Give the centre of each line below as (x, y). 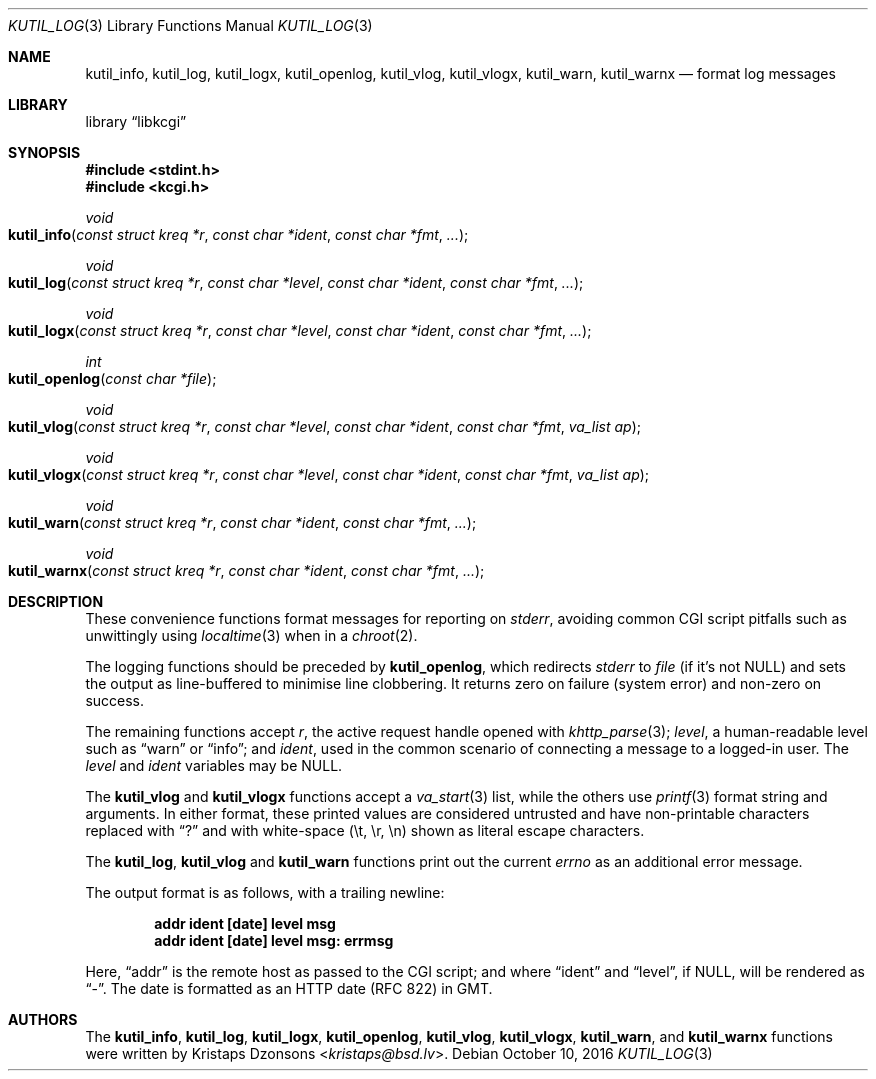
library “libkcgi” (136, 121)
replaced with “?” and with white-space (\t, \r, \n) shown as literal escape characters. (365, 830)
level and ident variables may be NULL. (214, 765)
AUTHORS (43, 1019)
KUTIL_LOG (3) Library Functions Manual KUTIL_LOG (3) (190, 25)
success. (115, 700)
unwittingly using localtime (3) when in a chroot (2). (251, 635)
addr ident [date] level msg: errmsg (274, 940)
